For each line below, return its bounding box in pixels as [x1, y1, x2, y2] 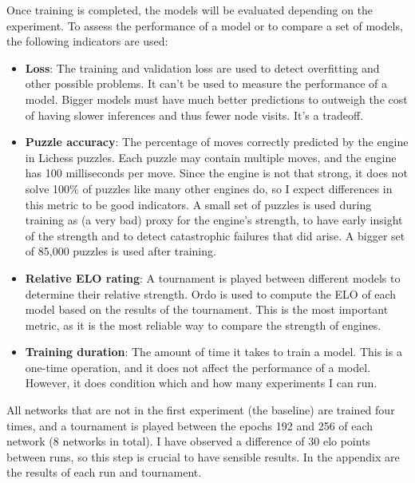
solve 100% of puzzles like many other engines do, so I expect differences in [25, 180, 393, 196]
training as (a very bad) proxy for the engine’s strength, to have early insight [25, 212, 403, 228]
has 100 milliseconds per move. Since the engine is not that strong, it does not [25, 164, 409, 181]
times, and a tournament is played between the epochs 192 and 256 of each [6, 417, 373, 434]
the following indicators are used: [6, 33, 168, 49]
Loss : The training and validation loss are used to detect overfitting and [25, 59, 380, 76]
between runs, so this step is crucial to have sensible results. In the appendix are [6, 448, 400, 465]
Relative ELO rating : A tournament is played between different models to [25, 269, 401, 286]
